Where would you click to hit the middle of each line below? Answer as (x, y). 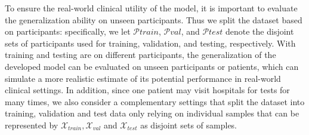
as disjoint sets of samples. (189, 125)
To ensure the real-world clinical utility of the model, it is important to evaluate (151, 8)
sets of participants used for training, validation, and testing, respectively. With (150, 43)
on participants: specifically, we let (68, 31)
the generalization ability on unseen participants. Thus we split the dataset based (154, 19)
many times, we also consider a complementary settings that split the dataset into (155, 101)
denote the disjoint (260, 31)
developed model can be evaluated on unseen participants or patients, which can (152, 66)
